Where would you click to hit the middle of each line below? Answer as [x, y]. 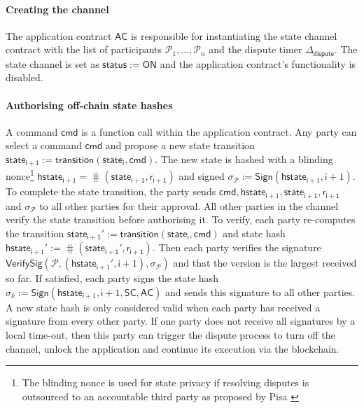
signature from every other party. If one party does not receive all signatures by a [181, 321]
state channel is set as [52, 63]
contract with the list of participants [84, 49]
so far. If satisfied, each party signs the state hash [112, 278]
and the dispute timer [255, 49]
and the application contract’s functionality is [258, 63]
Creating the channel [57, 9]
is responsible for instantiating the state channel [234, 35]
